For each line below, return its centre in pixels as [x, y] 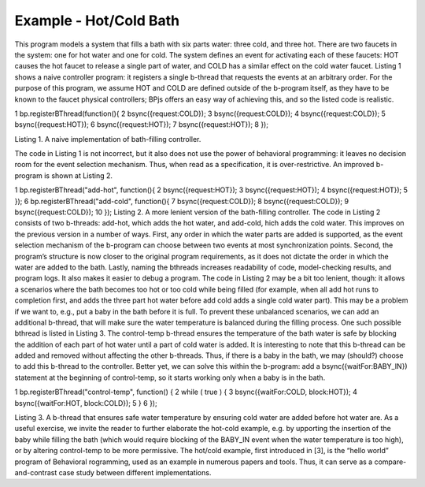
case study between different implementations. [135, 472]
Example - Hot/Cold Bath [97, 20]
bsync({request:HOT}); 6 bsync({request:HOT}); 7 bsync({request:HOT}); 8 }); [142, 125]
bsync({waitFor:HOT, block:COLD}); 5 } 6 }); [86, 403]
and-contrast [36, 472]
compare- [390, 462]
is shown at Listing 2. [78, 175]
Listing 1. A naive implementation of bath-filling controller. [108, 139]
